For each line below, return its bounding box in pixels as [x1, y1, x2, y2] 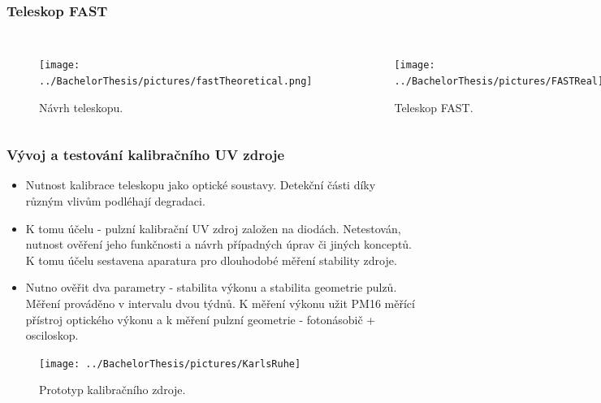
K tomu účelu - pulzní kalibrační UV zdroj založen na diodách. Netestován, [25, 219, 401, 236]
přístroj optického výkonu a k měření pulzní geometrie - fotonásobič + [25, 310, 376, 327]
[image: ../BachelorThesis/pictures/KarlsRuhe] [39, 357, 301, 370]
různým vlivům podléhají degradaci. [25, 192, 205, 209]
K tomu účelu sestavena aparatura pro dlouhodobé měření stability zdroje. [25, 251, 397, 268]
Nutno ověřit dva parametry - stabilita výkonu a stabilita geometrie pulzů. [25, 279, 397, 296]
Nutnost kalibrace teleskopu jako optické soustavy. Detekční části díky [25, 176, 376, 193]
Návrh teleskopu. [39, 98, 123, 115]
